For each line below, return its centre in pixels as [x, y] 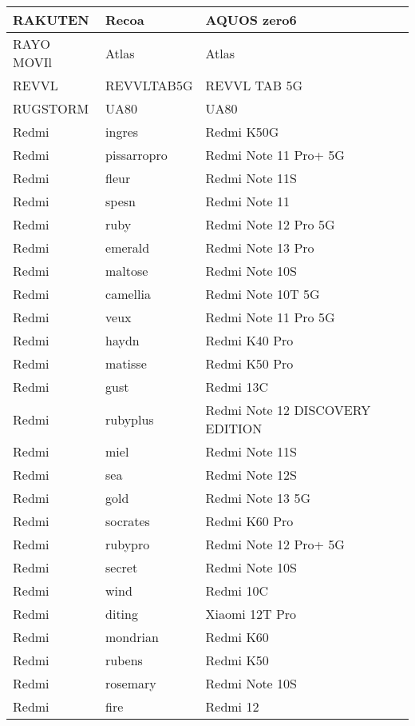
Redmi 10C [237, 590]
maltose [127, 271]
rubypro [128, 544]
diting [122, 614]
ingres [122, 132]
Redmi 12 [232, 706]
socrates [128, 521]
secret [122, 567]
